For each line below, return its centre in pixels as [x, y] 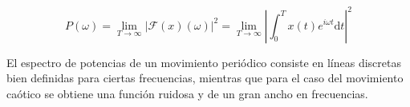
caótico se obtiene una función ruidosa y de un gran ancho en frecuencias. [187, 93]
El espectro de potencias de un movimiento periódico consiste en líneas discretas [204, 62]
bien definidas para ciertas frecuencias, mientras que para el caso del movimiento [205, 78]
